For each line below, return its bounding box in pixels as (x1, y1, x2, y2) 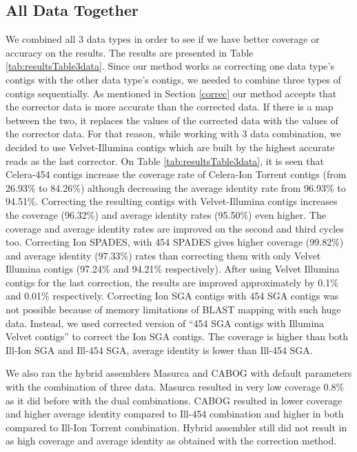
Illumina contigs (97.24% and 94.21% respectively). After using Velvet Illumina (6, 262, 340, 276)
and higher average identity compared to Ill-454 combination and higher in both (6, 406, 344, 421)
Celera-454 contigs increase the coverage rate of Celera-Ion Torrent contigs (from (6, 167, 347, 181)
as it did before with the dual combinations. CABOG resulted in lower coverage (6, 393, 343, 407)
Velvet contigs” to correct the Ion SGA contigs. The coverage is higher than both (6, 329, 349, 344)
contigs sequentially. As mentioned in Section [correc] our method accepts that (6, 86, 337, 100)
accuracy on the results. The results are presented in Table (6, 45, 254, 59)
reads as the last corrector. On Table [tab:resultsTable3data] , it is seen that (6, 153, 324, 168)
